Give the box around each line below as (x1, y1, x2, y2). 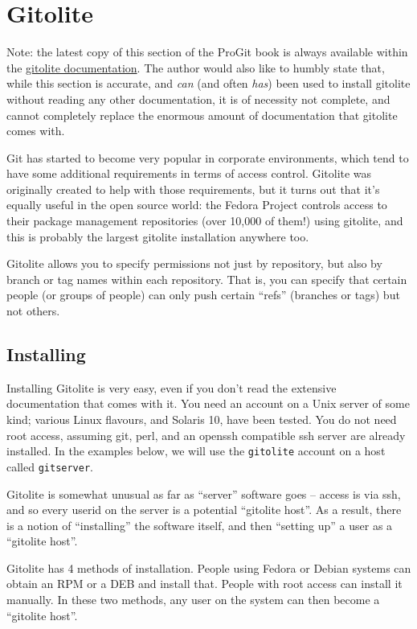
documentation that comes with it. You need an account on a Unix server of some (6, 395, 410, 412)
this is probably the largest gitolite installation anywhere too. (6, 228, 309, 245)
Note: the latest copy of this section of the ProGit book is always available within (6, 43, 408, 60)
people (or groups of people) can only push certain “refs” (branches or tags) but (6, 286, 400, 303)
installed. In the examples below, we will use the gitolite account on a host (6, 442, 386, 459)
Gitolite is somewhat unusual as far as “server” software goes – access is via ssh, (6, 485, 401, 502)
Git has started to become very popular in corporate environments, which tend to (6, 149, 409, 166)
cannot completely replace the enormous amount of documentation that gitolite (6, 106, 398, 123)
